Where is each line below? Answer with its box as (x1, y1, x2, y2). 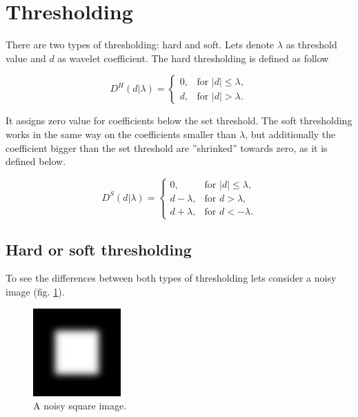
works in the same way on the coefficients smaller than (6, 126, 237, 141)
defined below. (6, 154, 66, 168)
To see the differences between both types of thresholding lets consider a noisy (6, 271, 337, 285)
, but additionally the (245, 126, 336, 141)
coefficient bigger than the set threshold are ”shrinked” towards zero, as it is (6, 140, 328, 155)
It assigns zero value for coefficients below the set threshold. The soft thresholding (6, 113, 352, 128)
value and (6, 50, 46, 65)
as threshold (286, 37, 337, 52)
